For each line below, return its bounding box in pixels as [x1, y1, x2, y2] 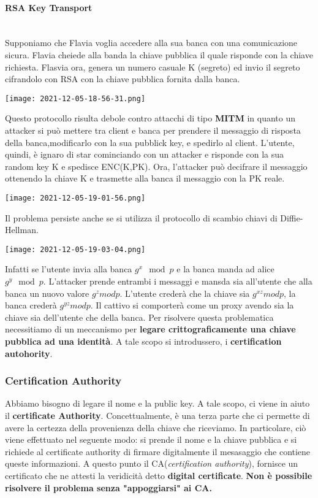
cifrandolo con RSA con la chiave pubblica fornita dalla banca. [5, 72, 240, 85]
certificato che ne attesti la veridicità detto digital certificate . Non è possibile [5, 469, 312, 482]
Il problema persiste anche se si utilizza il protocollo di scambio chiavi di [5, 211, 278, 224]
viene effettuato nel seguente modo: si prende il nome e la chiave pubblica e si [5, 433, 297, 446]
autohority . [5, 347, 53, 359]
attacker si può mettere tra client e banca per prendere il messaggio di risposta [5, 124, 301, 137]
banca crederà [5, 299, 57, 312]
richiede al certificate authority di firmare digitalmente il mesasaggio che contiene [5, 445, 311, 458]
